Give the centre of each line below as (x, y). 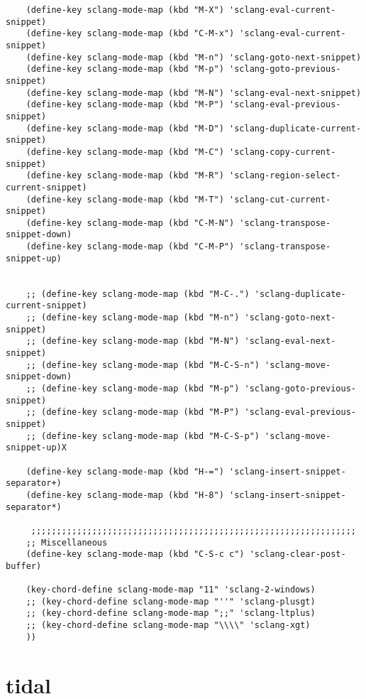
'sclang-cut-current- (280, 199)
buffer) (24, 566)
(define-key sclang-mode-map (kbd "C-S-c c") (135, 554)
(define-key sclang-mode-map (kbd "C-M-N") (130, 223)
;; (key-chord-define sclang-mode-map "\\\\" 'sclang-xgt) (168, 625)
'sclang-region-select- (285, 176)
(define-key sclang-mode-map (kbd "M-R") (125, 176)
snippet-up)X (36, 448)
